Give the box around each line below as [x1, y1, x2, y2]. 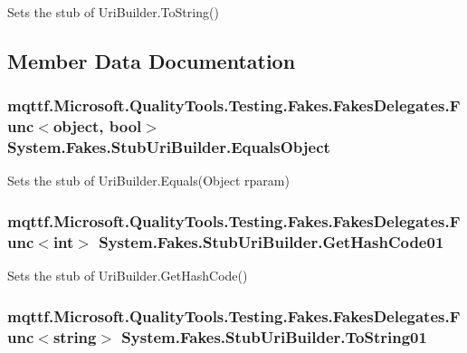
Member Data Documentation [7, 46, 296, 74]
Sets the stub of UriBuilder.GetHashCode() [7, 266, 248, 285]
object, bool [52, 115, 142, 138]
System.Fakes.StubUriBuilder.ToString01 [121, 325, 427, 348]
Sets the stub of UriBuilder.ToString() [7, 3, 219, 21]
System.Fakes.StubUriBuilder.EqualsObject [7, 136, 330, 158]
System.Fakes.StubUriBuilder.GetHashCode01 [99, 230, 444, 253]
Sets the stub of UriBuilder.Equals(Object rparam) [7, 171, 290, 190]
